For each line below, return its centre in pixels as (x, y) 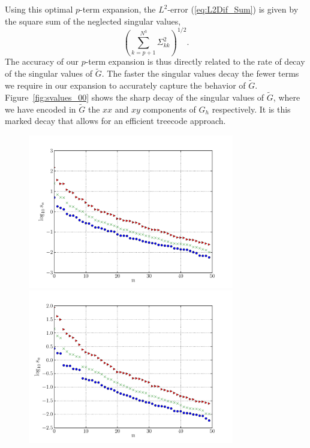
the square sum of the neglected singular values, (93, 21)
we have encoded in (40, 109)
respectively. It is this (251, 109)
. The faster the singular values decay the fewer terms (200, 73)
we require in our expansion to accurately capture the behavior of (125, 85)
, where (287, 97)
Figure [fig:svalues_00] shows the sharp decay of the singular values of (135, 97)
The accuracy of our (42, 61)
